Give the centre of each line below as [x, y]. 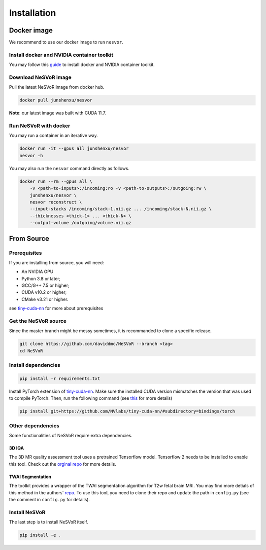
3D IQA [17, 448]
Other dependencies [34, 425]
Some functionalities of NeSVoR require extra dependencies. [71, 435]
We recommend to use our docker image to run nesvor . [66, 42]
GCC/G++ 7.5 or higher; [45, 285]
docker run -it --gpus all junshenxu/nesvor [74, 149]
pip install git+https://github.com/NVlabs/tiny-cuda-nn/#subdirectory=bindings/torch [127, 411]
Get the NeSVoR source [38, 321]
